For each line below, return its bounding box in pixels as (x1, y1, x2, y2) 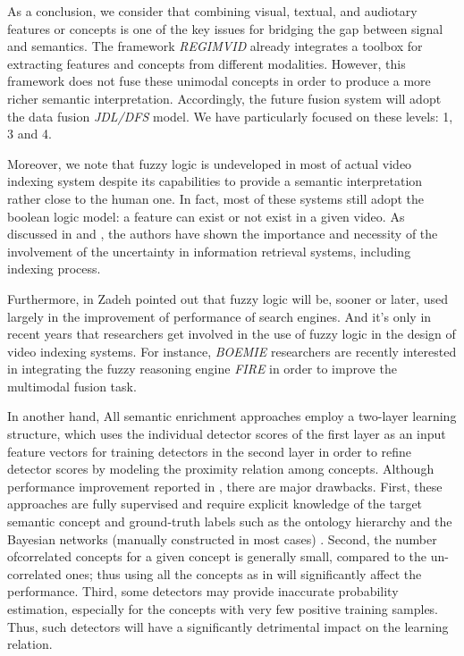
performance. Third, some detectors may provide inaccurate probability (7, 582, 399, 601)
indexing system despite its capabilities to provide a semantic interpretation (7, 172, 423, 190)
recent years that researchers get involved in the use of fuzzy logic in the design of (7, 324, 456, 343)
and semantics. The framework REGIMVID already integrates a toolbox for (7, 37, 423, 55)
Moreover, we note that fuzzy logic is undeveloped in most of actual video (7, 154, 412, 172)
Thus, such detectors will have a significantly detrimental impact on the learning (7, 617, 449, 635)
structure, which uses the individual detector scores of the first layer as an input (7, 425, 446, 443)
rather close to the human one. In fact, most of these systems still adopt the (7, 189, 425, 207)
